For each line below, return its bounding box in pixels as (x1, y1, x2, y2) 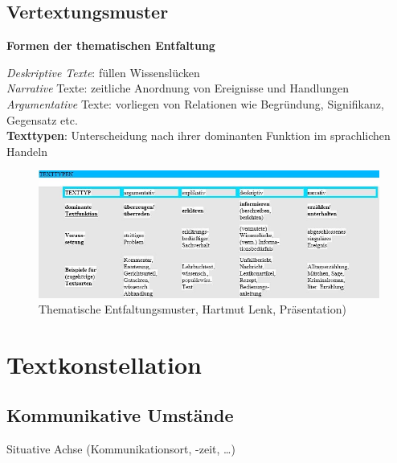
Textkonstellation (6, 347, 203, 380)
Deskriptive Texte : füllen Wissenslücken (6, 64, 200, 80)
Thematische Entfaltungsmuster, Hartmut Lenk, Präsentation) (39, 301, 346, 318)
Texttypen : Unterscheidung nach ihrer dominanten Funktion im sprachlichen (6, 127, 391, 144)
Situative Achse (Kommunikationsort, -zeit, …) (6, 440, 235, 457)
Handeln (6, 142, 47, 159)
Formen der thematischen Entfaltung (6, 37, 215, 54)
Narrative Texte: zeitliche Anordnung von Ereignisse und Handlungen (6, 80, 349, 96)
